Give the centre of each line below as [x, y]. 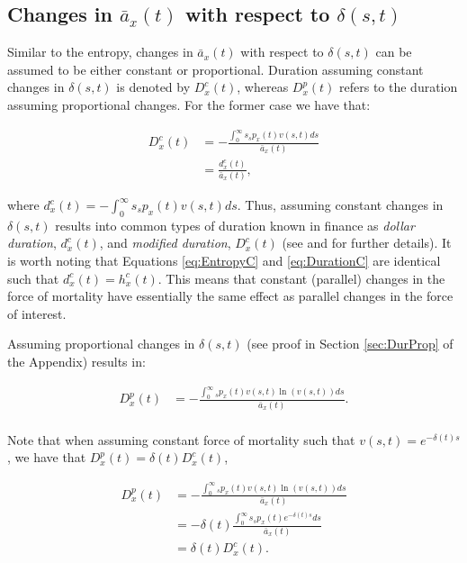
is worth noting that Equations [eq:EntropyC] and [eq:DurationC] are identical [224, 261]
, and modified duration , [165, 243]
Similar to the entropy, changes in [100, 52]
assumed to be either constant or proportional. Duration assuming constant [216, 69]
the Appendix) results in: [76, 361]
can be [394, 52]
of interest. [37, 313]
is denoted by [153, 87]
